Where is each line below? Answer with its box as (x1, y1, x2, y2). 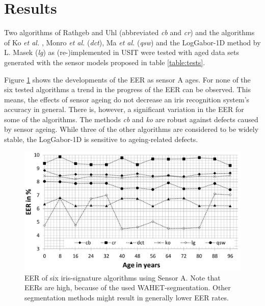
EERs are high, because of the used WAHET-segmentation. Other (24, 282, 231, 293)
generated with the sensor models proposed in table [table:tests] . (4, 57, 205, 67)
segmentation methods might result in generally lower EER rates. (24, 292, 229, 302)
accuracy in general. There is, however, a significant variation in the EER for (4, 104, 244, 115)
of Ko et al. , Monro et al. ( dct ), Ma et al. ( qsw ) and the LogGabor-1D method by (4, 37, 261, 47)
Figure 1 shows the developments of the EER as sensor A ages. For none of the (4, 74, 251, 85)
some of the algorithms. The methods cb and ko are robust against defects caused (4, 114, 258, 124)
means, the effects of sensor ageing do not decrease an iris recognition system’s (4, 94, 250, 104)
